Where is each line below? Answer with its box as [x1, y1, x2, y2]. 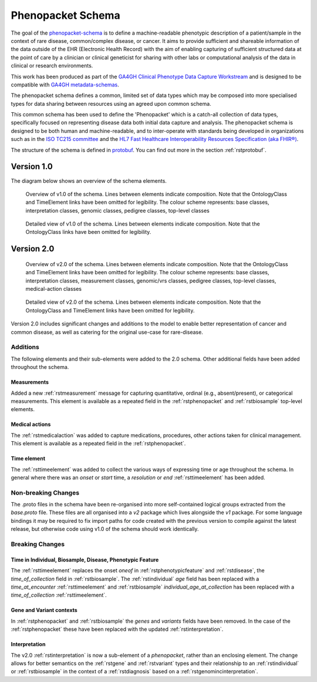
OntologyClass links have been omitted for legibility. [25, 229, 151, 236]
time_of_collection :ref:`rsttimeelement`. [11, 592, 107, 599]
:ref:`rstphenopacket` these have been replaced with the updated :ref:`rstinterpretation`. [11, 626, 224, 633]
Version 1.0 [11, 162, 53, 172]
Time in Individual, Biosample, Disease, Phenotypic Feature [11, 556, 159, 563]
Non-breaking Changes [11, 488, 79, 496]
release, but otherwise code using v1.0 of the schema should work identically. [11, 526, 199, 533]
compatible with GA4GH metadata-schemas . [11, 81, 120, 88]
